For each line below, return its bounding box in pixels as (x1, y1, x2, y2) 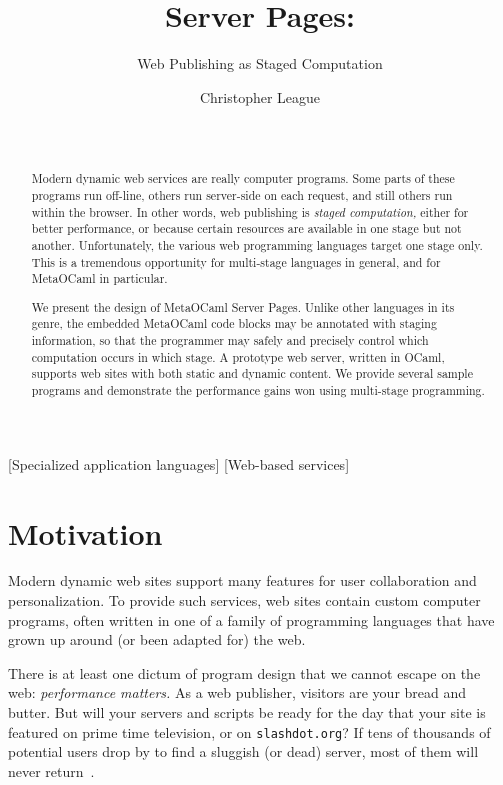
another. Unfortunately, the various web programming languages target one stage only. (31, 236, 483, 253)
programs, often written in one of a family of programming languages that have (8, 609, 495, 630)
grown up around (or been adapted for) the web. (8, 629, 306, 650)
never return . (8, 760, 95, 781)
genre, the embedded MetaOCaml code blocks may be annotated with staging (31, 315, 437, 332)
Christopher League (199, 86, 321, 107)
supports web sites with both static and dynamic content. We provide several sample (31, 365, 473, 382)
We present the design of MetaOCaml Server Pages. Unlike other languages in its (31, 298, 455, 315)
